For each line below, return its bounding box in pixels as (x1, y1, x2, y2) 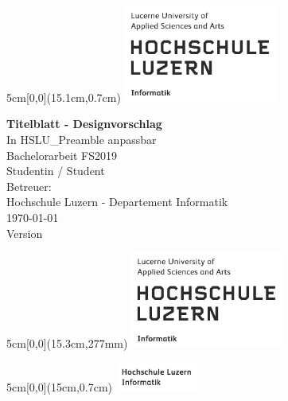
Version (6, 224, 43, 241)
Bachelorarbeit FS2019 (6, 146, 117, 163)
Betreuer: (6, 177, 52, 194)
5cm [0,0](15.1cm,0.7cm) (6, 88, 121, 105)
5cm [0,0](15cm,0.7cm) (6, 378, 112, 395)
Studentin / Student (6, 162, 105, 179)
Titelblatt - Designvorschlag (6, 115, 162, 132)
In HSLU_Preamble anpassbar (6, 131, 157, 148)
